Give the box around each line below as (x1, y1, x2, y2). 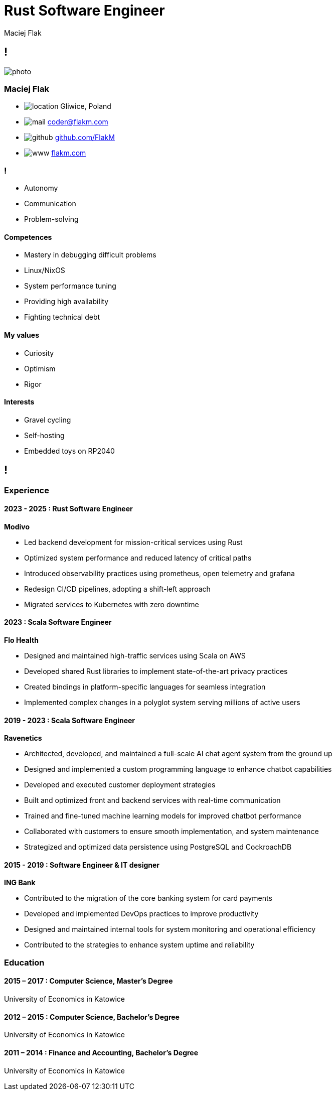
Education (4, 957, 45, 968)
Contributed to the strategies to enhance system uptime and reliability (24, 940, 255, 949)
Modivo (4, 522, 30, 531)
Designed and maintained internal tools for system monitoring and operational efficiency (24, 925, 316, 934)
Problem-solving (24, 215, 79, 224)
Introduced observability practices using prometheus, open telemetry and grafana (24, 569, 295, 578)
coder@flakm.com (47, 117, 108, 126)
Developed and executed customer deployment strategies (24, 780, 216, 789)
